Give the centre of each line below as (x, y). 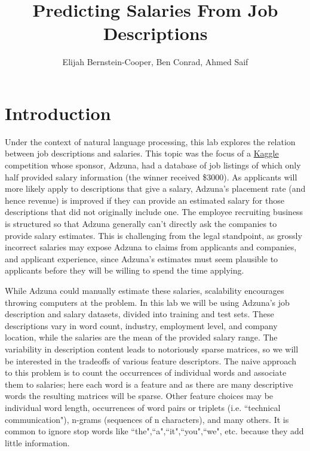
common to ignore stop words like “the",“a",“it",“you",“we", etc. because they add (154, 431)
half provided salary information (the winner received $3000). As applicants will (151, 177)
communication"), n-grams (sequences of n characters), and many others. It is (147, 419)
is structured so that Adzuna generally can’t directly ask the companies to (141, 223)
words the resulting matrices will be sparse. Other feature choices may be (139, 396)
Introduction (58, 113)
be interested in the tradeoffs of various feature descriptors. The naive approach (151, 361)
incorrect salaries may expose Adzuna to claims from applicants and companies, (151, 247)
